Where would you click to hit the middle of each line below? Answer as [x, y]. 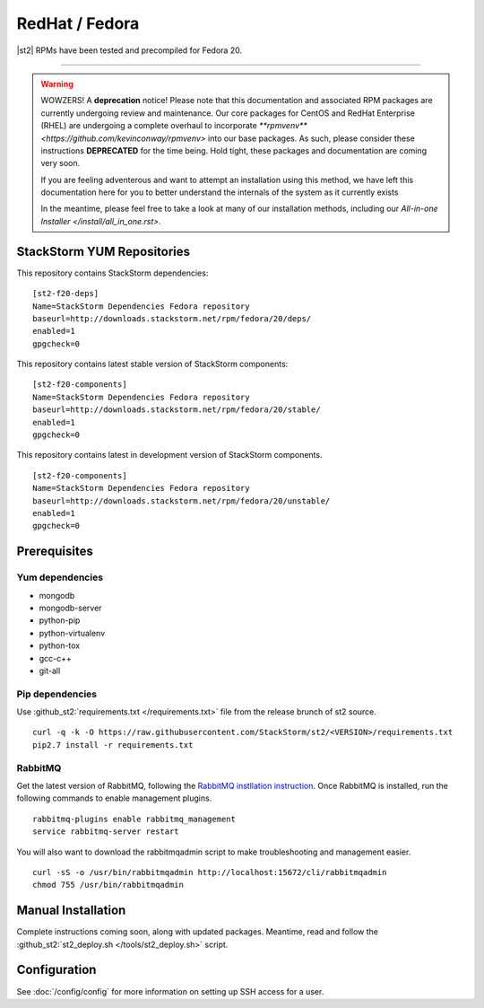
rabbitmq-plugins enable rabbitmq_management [134, 819]
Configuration [56, 970]
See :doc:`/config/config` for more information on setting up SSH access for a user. [170, 991]
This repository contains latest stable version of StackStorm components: [152, 364]
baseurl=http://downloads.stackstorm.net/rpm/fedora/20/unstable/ [181, 501]
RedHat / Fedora [78, 23]
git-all [50, 671]
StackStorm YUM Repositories [104, 251]
